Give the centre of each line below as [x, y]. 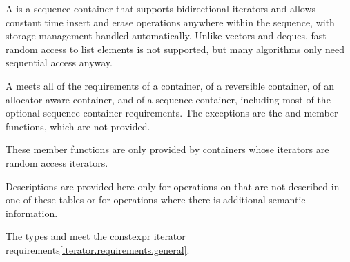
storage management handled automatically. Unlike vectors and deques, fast [166, 36]
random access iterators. [57, 162]
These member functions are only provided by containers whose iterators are [167, 149]
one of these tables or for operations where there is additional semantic [156, 200]
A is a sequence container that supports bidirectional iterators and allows [161, 8]
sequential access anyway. [59, 62]
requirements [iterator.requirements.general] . [98, 249]
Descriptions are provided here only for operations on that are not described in [173, 186]
